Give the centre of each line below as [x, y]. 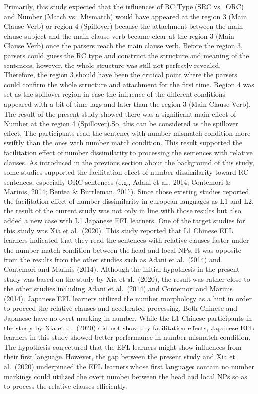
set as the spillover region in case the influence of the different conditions [115, 94]
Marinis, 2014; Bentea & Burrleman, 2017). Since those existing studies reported [127, 191]
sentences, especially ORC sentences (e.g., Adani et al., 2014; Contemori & [118, 181]
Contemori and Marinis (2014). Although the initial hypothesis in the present [122, 269]
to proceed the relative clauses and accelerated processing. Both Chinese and [121, 308]
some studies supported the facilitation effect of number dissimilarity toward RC [126, 172]
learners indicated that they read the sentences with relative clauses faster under [127, 240]
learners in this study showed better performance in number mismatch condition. [127, 337]
